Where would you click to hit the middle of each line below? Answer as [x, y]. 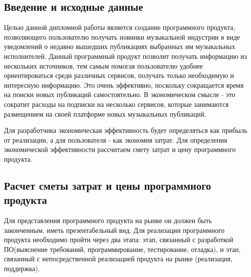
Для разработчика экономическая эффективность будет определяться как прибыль [126, 130]
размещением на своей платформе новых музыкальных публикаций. [105, 113]
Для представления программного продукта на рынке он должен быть [108, 220]
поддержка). [22, 268]
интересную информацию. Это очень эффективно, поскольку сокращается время [124, 85]
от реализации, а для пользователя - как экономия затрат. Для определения [116, 139]
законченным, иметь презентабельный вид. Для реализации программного [114, 230]
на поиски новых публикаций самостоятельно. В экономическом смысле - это [120, 94]
